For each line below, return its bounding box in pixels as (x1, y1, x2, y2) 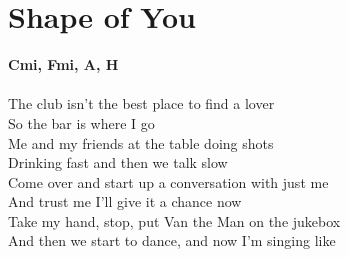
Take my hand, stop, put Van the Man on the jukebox (8, 210, 341, 231)
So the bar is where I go (8, 112, 155, 133)
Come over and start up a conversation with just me (8, 171, 329, 192)
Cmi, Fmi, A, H (8, 54, 119, 75)
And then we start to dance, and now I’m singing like (8, 230, 336, 251)
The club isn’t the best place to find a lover (8, 93, 275, 114)
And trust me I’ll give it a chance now (8, 191, 242, 212)
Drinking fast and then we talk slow (8, 152, 228, 173)
